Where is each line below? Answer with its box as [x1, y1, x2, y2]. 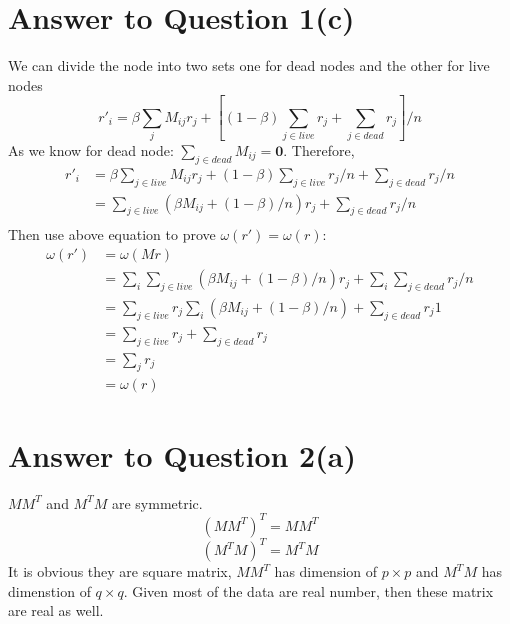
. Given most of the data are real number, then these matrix [123, 580, 494, 601]
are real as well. [8, 600, 104, 621]
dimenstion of [8, 580, 91, 601]
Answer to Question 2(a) [8, 434, 356, 475]
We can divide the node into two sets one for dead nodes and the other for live [8, 55, 490, 76]
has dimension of [274, 561, 378, 582]
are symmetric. [111, 492, 203, 513]
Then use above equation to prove [8, 224, 216, 245]
